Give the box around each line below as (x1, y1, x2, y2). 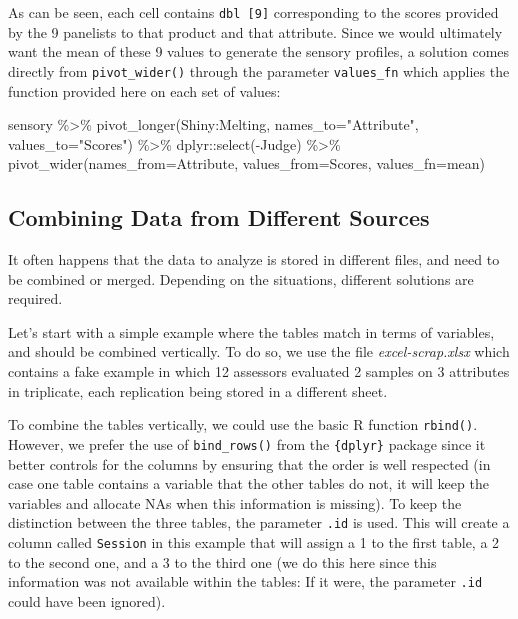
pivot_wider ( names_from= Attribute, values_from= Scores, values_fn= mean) (8, 153, 485, 174)
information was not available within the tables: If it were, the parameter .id (8, 571, 483, 592)
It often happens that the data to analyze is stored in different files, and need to (8, 249, 500, 270)
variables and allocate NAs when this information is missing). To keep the (8, 492, 462, 513)
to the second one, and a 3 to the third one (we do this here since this (8, 551, 437, 572)
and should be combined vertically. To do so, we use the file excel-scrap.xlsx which (8, 341, 510, 362)
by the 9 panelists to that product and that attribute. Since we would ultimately (8, 21, 503, 42)
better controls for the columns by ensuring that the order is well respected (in (8, 453, 491, 474)
